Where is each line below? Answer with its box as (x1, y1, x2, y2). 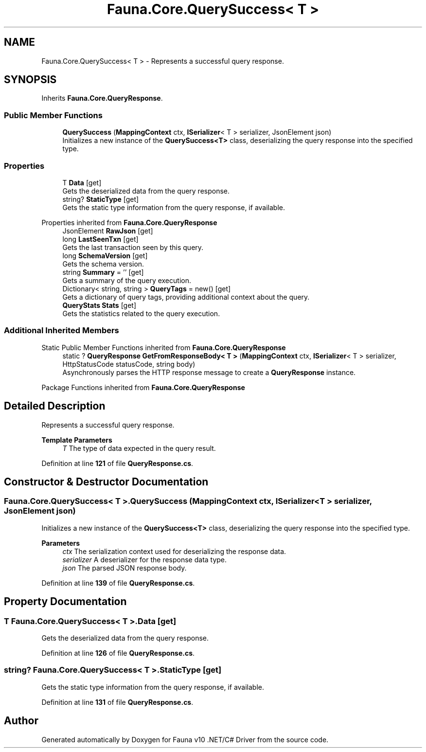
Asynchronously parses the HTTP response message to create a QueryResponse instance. (62, 368, 356, 376)
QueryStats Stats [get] (62, 301, 137, 309)
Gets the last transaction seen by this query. (62, 243, 204, 251)
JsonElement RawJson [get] (62, 226, 153, 235)
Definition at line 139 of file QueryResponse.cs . (41, 578, 195, 587)
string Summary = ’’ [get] (62, 268, 144, 276)
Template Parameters (41, 435, 112, 444)
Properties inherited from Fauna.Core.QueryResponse (41, 218, 217, 227)
